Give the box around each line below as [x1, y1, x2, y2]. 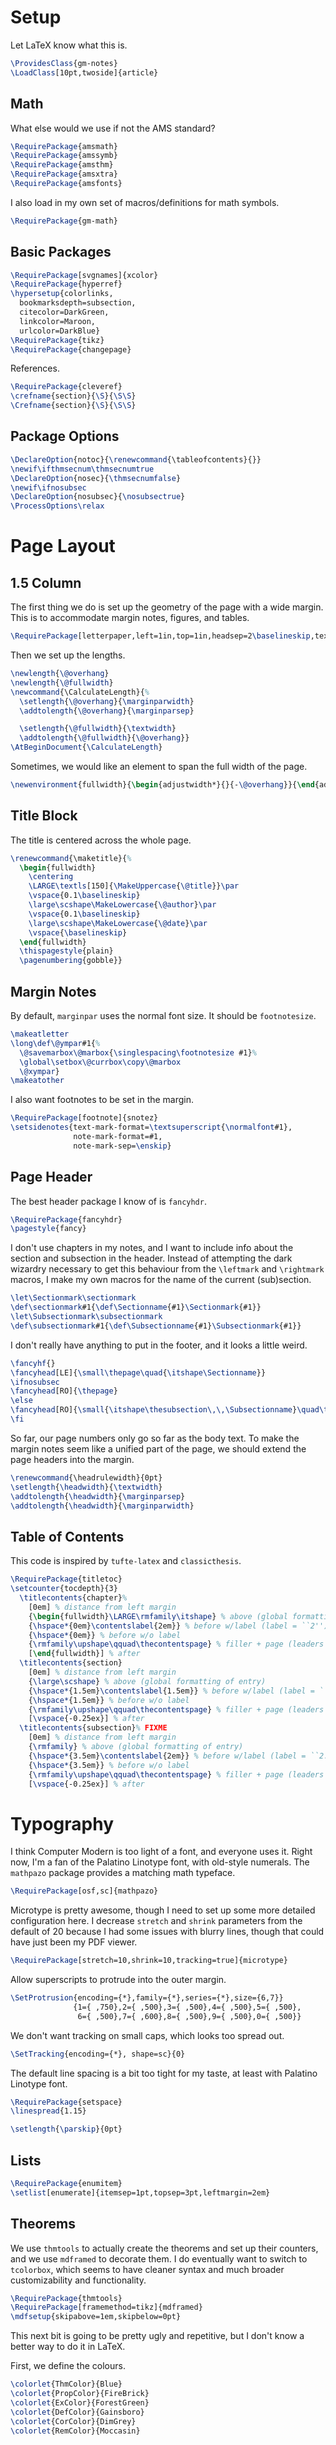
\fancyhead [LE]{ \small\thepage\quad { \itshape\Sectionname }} [10, 1367, 267, 1378]
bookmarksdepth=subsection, [19, 298, 137, 308]
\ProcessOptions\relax [10, 501, 105, 511]
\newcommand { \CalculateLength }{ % [10, 687, 150, 697]
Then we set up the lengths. [10, 649, 126, 661]
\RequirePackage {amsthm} [10, 160, 114, 170]
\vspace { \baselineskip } [28, 927, 128, 938]
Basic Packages [10, 244, 112, 261]
